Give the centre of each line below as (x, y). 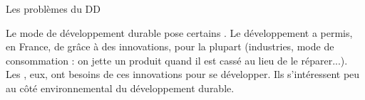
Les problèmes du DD (53, 9)
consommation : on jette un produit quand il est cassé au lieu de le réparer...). (177, 60)
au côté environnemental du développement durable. (120, 88)
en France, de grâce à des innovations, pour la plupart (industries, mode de (170, 46)
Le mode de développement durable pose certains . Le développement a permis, (179, 32)
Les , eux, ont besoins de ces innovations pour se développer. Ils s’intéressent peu (183, 74)
